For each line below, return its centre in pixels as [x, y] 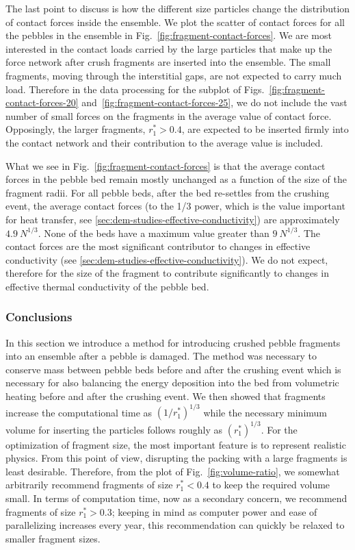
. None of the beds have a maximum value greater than [154, 233]
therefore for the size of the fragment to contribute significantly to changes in [167, 273]
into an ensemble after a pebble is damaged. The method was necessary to [161, 356]
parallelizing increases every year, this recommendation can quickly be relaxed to [175, 525]
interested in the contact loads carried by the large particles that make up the [169, 48]
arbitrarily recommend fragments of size [89, 485]
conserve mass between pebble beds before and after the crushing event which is [173, 369]
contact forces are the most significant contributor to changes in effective [158, 246]
